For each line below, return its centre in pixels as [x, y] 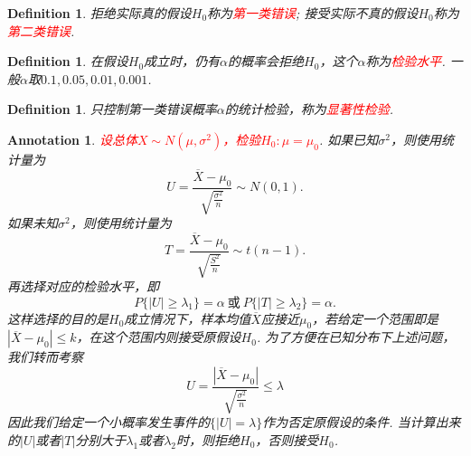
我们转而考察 [45, 357]
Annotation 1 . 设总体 [72, 139]
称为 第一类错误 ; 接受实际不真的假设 [313, 13]
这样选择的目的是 [58, 318]
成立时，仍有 [182, 61]
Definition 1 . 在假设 [68, 61]
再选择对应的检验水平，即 [83, 286]
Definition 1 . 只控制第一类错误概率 [112, 109]
